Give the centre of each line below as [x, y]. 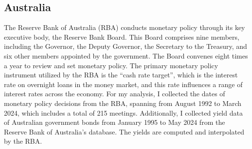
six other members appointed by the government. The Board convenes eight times [126, 55]
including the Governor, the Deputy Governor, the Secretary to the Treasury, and [126, 46]
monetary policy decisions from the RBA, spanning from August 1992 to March [123, 103]
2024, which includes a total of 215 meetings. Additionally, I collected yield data [123, 112]
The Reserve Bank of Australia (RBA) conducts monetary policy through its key [125, 27]
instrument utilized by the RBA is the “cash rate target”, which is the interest [121, 75]
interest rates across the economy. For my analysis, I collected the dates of [115, 94]
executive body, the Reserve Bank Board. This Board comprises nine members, [122, 37]
